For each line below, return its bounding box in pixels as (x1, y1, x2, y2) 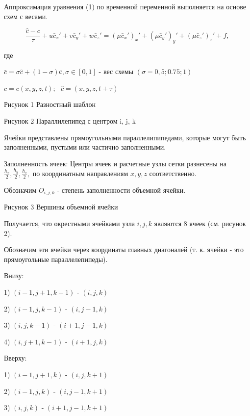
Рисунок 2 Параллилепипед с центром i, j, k (4, 116, 136, 126)
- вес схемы (99, 66, 134, 77)
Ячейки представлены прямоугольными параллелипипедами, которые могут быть (4, 132, 246, 142)
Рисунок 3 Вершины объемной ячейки (4, 202, 118, 212)
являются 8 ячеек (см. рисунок (154, 218, 246, 229)
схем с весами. (4, 11, 48, 21)
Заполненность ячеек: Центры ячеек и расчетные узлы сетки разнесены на (4, 158, 226, 168)
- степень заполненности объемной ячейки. (57, 184, 186, 195)
